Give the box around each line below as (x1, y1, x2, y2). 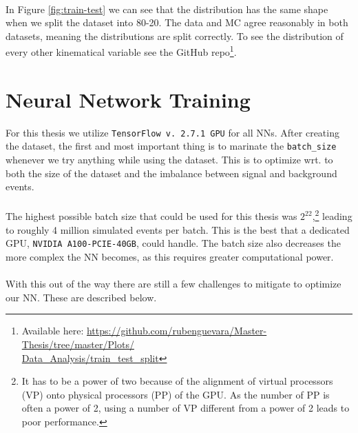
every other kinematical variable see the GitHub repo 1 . (6, 43, 237, 59)
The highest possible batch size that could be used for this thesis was (6, 209, 297, 223)
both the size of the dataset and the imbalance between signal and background (6, 165, 337, 180)
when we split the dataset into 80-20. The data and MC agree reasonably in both (6, 15, 348, 30)
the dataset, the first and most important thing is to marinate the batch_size (6, 139, 337, 153)
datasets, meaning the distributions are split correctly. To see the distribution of (6, 28, 344, 43)
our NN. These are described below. (6, 290, 157, 304)
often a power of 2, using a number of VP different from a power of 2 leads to (21, 401, 350, 415)
